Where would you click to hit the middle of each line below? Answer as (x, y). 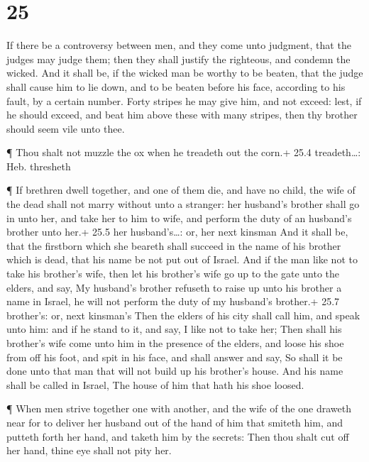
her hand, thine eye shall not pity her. (89, 450)
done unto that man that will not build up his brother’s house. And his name (175, 371)
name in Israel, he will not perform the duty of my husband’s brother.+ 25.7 (173, 301)
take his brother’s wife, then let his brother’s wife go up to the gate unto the (173, 274)
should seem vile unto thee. (66, 128)
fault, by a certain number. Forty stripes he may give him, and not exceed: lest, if (184, 100)
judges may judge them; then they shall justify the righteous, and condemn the (178, 59)
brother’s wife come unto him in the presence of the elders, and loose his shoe (175, 343)
